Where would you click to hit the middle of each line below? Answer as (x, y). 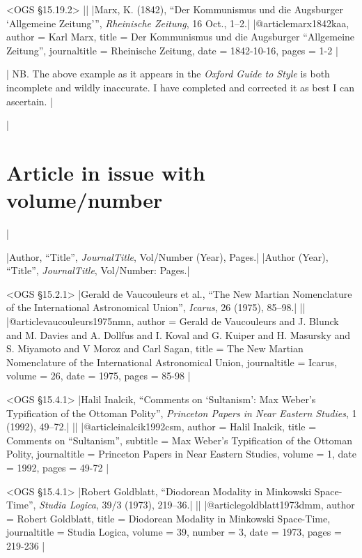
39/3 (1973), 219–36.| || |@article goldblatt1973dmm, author (228, 505)
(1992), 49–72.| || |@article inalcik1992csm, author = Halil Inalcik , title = (162, 427)
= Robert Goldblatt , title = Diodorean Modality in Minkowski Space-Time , (168, 518)
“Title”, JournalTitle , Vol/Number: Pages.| (98, 270)
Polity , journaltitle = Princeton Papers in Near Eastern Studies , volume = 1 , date (181, 454)
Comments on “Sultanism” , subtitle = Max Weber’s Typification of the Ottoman (179, 440)
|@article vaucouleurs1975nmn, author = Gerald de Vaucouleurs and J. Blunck (173, 321)
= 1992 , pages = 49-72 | (58, 467)
